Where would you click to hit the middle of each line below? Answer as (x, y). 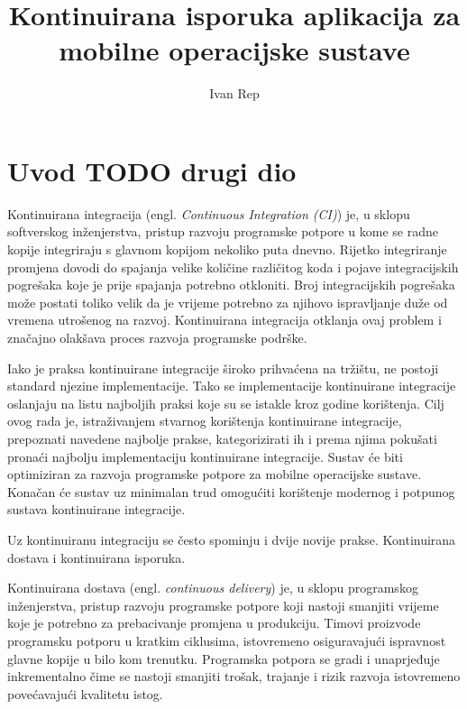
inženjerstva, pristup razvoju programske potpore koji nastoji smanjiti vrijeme (223, 605)
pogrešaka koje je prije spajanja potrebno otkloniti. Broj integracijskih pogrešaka (231, 285)
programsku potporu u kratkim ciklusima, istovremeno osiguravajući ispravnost (227, 640)
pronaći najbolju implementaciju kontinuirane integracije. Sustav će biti (205, 456)
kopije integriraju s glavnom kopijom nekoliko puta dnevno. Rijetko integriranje (227, 249)
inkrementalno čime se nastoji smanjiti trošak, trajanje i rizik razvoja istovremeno (234, 676)
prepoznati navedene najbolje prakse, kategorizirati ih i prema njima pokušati (222, 438)
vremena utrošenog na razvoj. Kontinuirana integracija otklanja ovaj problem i (224, 320)
